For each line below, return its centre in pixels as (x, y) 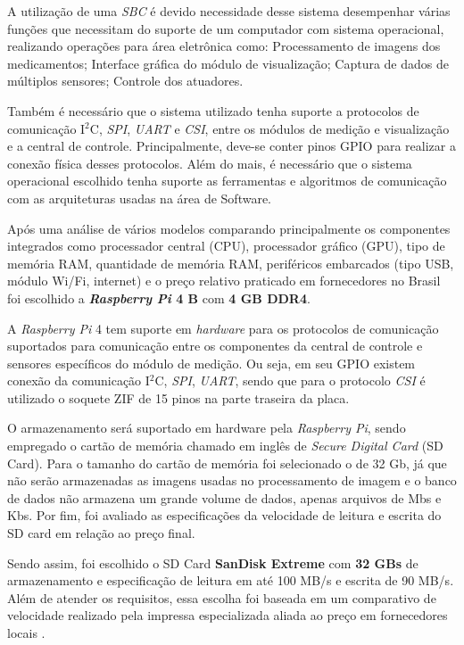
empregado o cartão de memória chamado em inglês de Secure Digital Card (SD (225, 446)
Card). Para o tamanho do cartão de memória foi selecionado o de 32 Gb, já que (227, 463)
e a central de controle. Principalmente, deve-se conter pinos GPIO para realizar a (232, 146)
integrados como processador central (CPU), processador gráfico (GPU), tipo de (226, 246)
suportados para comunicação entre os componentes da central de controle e (215, 346)
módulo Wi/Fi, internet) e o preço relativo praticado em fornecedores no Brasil (224, 281)
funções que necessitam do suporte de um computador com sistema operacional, (226, 28)
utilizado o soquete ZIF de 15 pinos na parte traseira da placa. (178, 397)
